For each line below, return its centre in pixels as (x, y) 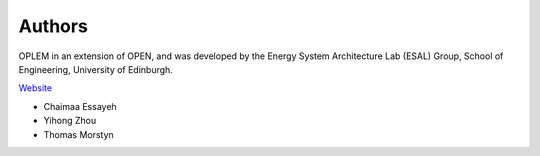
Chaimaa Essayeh (80, 106)
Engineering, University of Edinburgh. (96, 69)
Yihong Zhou (70, 121)
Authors (53, 26)
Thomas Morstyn (78, 134)
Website (35, 88)
